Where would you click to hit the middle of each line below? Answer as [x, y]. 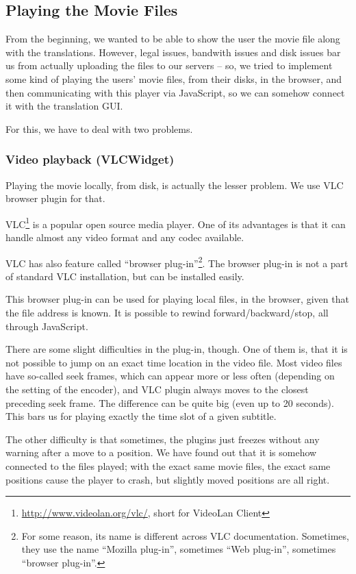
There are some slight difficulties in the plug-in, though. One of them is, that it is [177, 349]
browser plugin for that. [55, 198]
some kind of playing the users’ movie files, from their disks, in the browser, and [174, 78]
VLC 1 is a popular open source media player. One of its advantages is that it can [176, 223]
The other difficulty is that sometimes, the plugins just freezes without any [163, 439]
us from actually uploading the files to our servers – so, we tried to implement [169, 65]
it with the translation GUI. [64, 106]
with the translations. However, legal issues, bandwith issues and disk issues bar [173, 52]
